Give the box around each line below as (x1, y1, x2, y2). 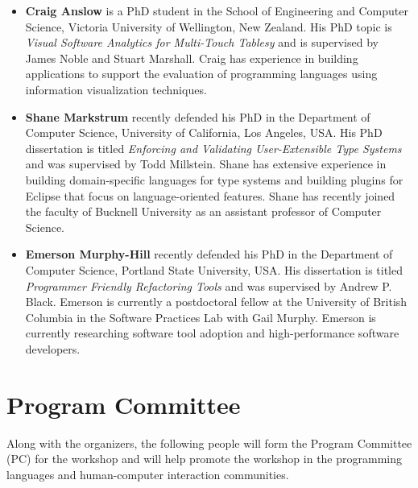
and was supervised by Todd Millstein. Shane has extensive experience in (25, 155, 387, 172)
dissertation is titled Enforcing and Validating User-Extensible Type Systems (25, 139, 402, 156)
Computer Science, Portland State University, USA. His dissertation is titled (25, 261, 403, 278)
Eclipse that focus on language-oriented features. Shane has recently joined (25, 187, 395, 204)
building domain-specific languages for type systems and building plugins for (25, 171, 404, 188)
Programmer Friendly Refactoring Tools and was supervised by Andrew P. (25, 277, 392, 294)
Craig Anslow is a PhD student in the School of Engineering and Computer (25, 2, 408, 19)
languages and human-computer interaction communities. (6, 465, 289, 482)
